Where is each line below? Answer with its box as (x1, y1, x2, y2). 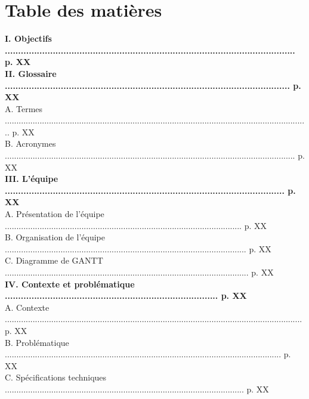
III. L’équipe (5, 172, 58, 185)
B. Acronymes (5, 137, 56, 150)
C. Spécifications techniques (5, 371, 107, 383)
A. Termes (5, 102, 43, 115)
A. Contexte (5, 301, 50, 313)
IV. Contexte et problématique (5, 277, 135, 290)
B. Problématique (5, 336, 69, 348)
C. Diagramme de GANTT (5, 254, 103, 267)
